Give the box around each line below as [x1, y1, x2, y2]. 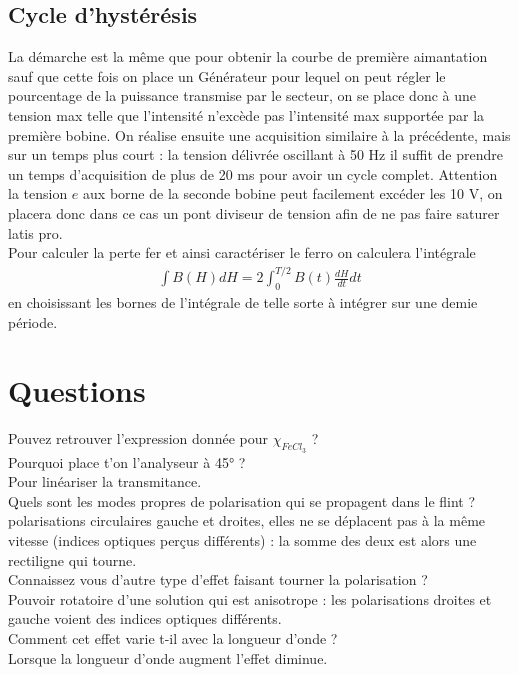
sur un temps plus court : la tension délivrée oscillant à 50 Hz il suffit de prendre [8, 144, 503, 165]
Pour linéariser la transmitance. [8, 471, 202, 492]
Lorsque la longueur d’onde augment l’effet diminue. [8, 647, 328, 668]
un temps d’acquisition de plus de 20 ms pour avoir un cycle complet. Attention [8, 163, 498, 184]
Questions [8, 370, 146, 411]
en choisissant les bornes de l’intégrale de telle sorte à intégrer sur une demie [8, 292, 478, 313]
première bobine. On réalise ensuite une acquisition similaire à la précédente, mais [8, 124, 511, 145]
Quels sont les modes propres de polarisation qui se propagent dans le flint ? [8, 490, 476, 511]
